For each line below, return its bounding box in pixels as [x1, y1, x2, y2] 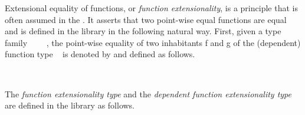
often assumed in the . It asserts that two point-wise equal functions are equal [5, 13, 287, 25]
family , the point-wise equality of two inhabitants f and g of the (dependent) [5, 36, 301, 48]
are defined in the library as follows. [5, 99, 135, 111]
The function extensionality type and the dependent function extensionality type [5, 87, 291, 100]
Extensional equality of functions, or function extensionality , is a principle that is [5, 2, 298, 14]
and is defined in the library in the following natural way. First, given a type [5, 25, 281, 37]
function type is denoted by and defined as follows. [5, 48, 195, 60]
